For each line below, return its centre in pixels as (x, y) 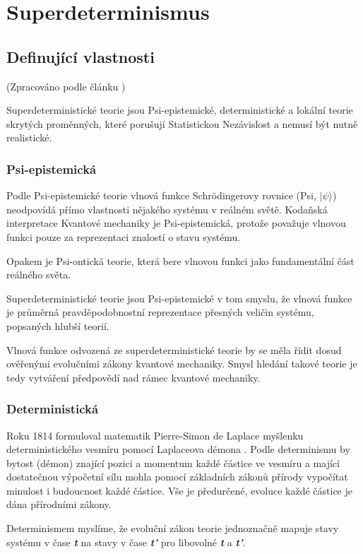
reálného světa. (39, 275)
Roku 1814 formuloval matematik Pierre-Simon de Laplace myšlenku (155, 435)
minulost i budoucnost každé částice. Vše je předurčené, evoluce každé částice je (179, 490)
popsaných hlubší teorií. (58, 325)
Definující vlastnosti (81, 56)
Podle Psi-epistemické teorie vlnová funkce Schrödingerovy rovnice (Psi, (161, 195)
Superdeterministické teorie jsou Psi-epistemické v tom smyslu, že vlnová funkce (179, 298)
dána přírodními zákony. (59, 504)
